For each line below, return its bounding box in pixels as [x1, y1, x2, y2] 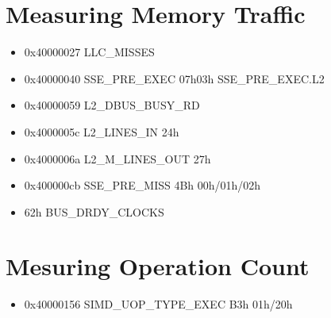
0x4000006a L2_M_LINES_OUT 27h [24, 150, 211, 167]
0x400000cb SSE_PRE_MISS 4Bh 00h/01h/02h [24, 177, 261, 193]
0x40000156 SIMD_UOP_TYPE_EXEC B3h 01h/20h [24, 296, 293, 312]
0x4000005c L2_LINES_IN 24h [24, 123, 179, 140]
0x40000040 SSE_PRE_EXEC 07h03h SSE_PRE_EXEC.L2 [24, 70, 325, 86]
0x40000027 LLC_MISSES [24, 44, 155, 60]
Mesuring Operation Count [6, 250, 310, 282]
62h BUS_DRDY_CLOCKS [24, 203, 164, 220]
